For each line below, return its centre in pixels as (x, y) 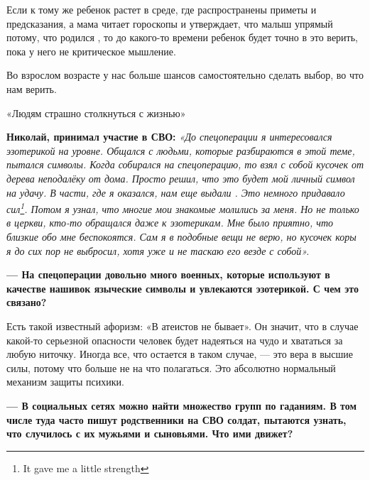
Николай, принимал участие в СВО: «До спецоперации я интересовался (169, 137)
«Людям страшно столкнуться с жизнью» (96, 113)
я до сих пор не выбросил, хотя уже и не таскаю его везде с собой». (158, 250)
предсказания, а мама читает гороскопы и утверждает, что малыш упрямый (170, 23)
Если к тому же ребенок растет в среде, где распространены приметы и (162, 9)
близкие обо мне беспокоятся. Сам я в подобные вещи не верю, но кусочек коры (181, 236)
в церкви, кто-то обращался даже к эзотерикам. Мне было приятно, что (170, 223)
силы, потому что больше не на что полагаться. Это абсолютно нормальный (171, 367)
